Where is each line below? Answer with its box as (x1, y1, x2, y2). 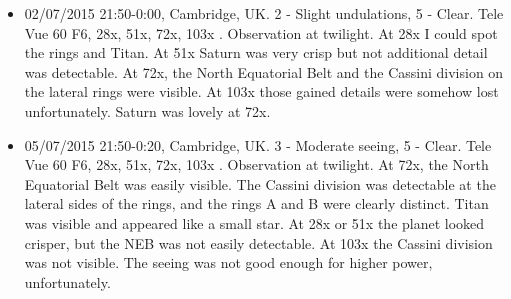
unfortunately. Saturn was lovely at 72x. (24, 100, 271, 121)
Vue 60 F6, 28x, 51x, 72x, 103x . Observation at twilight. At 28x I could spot (24, 22, 498, 43)
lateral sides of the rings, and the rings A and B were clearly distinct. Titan (24, 193, 489, 214)
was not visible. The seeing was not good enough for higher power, (24, 252, 433, 273)
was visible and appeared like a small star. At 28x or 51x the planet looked (24, 212, 485, 233)
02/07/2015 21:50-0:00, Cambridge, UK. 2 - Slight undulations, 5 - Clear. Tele (24, 3, 504, 23)
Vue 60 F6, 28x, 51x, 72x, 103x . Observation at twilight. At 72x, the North (24, 154, 489, 175)
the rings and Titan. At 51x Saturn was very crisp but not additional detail (24, 42, 488, 63)
